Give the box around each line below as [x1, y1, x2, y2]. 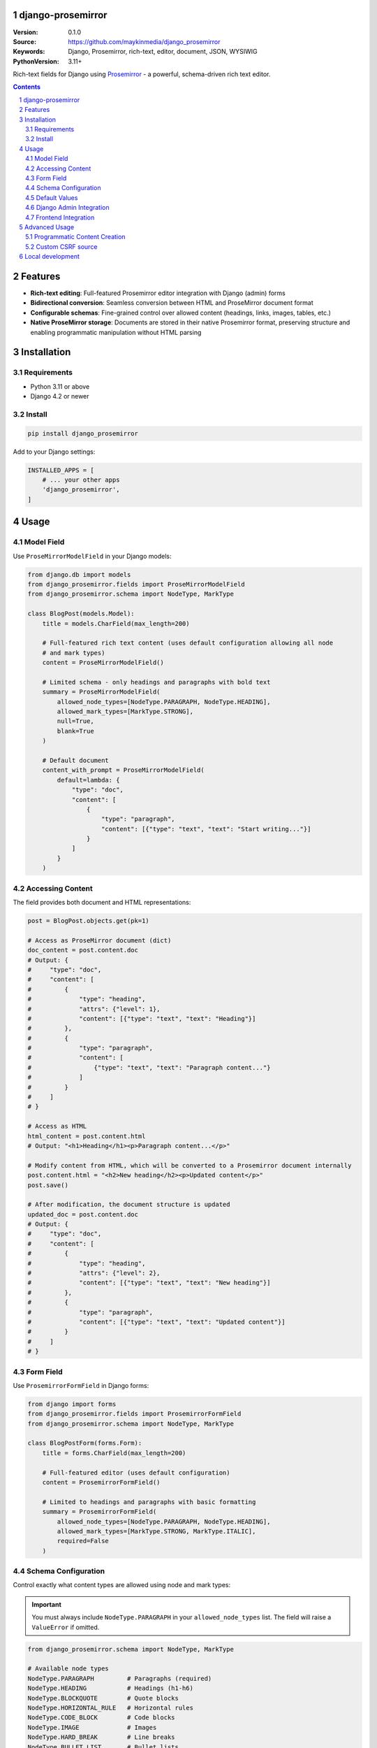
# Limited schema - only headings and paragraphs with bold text [42, 678, 271, 686]
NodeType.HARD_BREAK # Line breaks [27, 1733, 175, 1741]
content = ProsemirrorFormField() [42, 1479, 161, 1486]
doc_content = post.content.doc [27, 946, 139, 954]
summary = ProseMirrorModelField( [42, 688, 161, 696]
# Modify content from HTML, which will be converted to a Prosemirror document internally [27, 1161, 352, 1169]
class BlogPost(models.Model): [27, 610, 135, 618]
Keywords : [13, 48, 45, 56]
